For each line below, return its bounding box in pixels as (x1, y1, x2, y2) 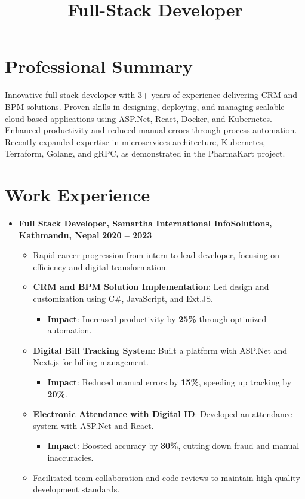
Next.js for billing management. (33, 356, 149, 368)
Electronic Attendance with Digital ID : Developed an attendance (33, 408, 292, 420)
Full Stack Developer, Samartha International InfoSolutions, (19, 217, 272, 229)
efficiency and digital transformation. (33, 260, 168, 273)
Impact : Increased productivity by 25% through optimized (47, 312, 267, 324)
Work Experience (5, 182, 150, 207)
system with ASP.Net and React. (33, 419, 154, 431)
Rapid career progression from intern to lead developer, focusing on (33, 249, 280, 261)
